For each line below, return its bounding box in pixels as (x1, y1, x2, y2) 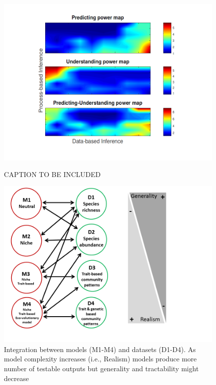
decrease (4, 373, 29, 383)
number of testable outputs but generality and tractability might (4, 363, 199, 373)
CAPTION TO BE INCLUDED (4, 169, 101, 179)
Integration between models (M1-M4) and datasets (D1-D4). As (4, 344, 196, 354)
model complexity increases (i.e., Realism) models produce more (4, 354, 197, 364)
